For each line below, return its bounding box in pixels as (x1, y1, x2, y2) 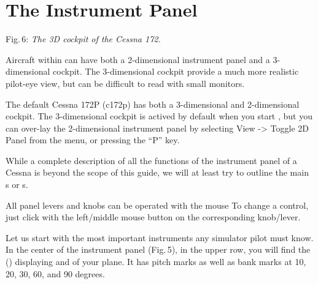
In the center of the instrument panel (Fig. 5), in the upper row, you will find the (6, 243, 311, 256)
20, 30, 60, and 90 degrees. (6, 267, 105, 280)
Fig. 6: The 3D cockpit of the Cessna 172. (6, 32, 161, 45)
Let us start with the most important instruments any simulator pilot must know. (6, 231, 314, 244)
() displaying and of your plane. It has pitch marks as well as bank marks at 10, (6, 255, 306, 268)
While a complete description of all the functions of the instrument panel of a (6, 154, 297, 166)
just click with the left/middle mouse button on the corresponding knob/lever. (6, 211, 301, 223)
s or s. (6, 178, 28, 191)
